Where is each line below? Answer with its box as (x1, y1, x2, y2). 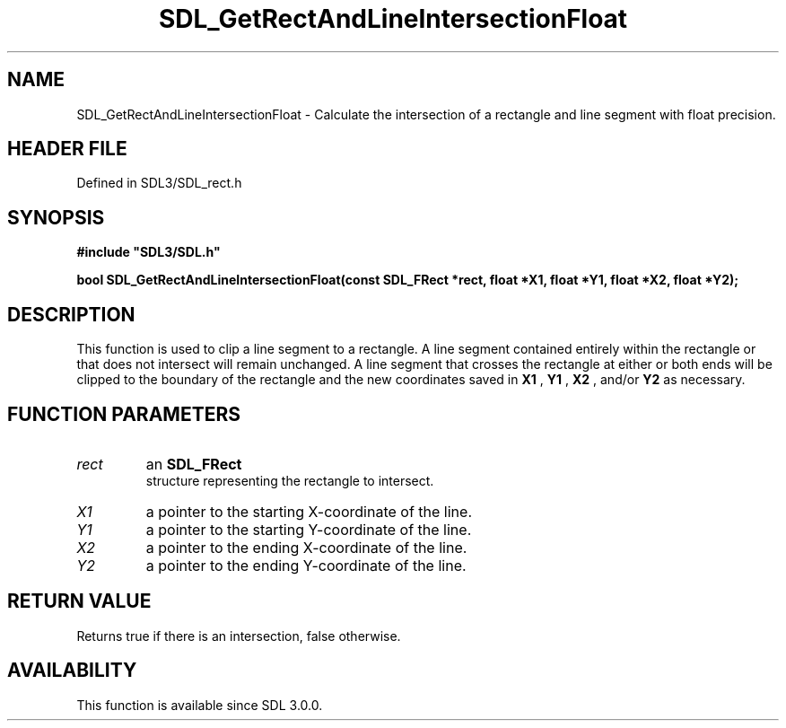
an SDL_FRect (145, 454, 242, 473)
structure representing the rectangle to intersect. (145, 472, 434, 488)
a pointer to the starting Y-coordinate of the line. (145, 520, 472, 539)
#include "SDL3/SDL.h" (76, 244, 221, 260)
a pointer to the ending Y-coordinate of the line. (145, 556, 467, 575)
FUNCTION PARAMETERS (7, 402, 240, 425)
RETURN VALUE (7, 590, 152, 613)
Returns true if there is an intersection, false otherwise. (76, 627, 401, 644)
